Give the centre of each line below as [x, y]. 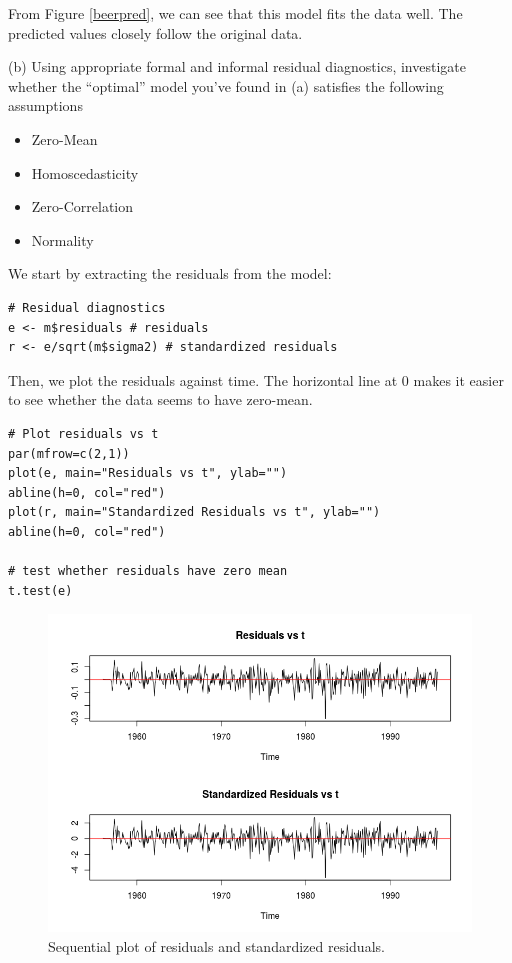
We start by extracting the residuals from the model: [170, 273]
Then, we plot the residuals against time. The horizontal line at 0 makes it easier [256, 379]
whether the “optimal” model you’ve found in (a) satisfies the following [226, 85]
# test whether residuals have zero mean [148, 571]
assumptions [45, 105]
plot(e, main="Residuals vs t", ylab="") [148, 473]
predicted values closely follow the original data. [155, 32]
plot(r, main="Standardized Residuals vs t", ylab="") [194, 512]
